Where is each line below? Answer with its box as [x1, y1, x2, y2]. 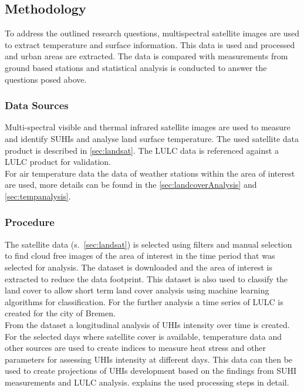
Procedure [5, 215, 55, 229]
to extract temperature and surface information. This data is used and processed [5, 38, 295, 50]
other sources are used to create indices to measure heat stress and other [5, 342, 266, 354]
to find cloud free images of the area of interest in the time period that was [5, 249, 275, 262]
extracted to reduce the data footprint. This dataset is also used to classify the [5, 272, 288, 285]
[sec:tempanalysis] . [5, 190, 71, 202]
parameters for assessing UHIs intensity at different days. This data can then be [5, 353, 293, 365]
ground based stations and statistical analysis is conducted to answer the [5, 61, 267, 73]
